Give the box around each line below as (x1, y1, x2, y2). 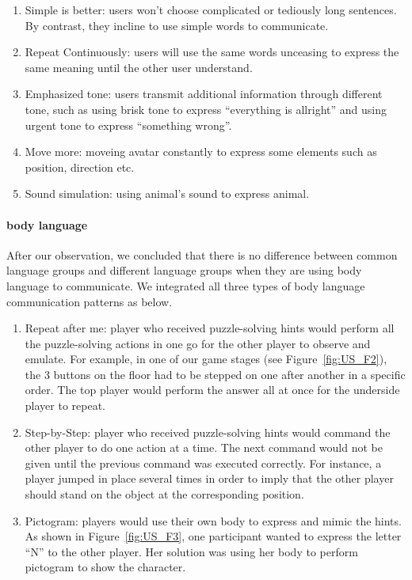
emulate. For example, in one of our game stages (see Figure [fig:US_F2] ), (25, 351, 387, 367)
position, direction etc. (25, 158, 135, 175)
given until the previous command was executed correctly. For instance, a (25, 454, 382, 471)
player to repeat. (25, 397, 105, 414)
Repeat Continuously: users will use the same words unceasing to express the (25, 44, 399, 60)
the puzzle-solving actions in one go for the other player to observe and (25, 335, 371, 351)
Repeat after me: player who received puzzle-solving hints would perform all (25, 320, 395, 336)
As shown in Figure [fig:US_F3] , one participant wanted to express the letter (25, 528, 402, 544)
